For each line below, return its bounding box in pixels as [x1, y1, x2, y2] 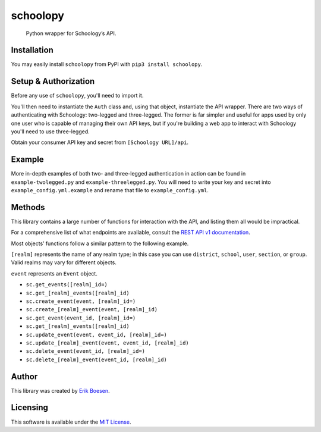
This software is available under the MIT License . [11, 418, 131, 425]
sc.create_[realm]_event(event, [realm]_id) [26, 306, 158, 313]
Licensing [11, 402, 49, 413]
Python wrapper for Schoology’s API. [26, 30, 117, 37]
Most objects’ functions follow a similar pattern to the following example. [11, 240, 189, 247]
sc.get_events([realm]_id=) [26, 281, 108, 288]
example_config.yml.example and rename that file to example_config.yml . [11, 187, 209, 193]
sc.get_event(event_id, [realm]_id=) [26, 314, 136, 321]
